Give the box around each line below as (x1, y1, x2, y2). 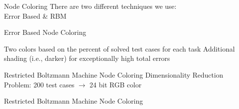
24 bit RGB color (89, 79, 142, 89)
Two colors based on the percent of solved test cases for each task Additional (4, 43, 235, 54)
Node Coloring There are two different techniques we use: (4, 1, 177, 11)
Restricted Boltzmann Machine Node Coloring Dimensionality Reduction (4, 69, 223, 80)
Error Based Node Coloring (4, 27, 86, 37)
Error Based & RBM (4, 10, 67, 21)
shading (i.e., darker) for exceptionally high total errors (4, 53, 170, 63)
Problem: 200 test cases (4, 79, 75, 89)
